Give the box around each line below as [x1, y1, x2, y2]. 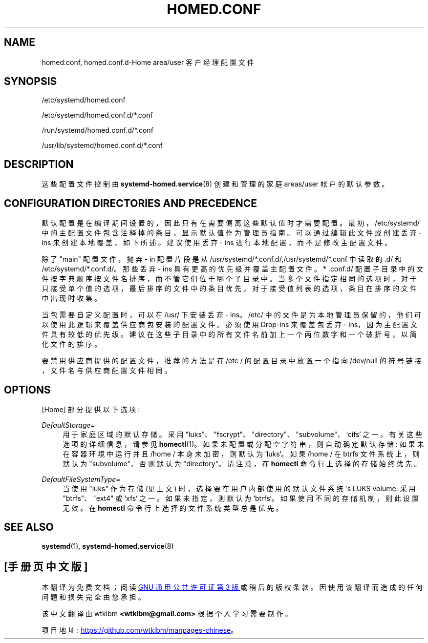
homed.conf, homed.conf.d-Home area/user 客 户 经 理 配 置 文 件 [42, 58, 254, 66]
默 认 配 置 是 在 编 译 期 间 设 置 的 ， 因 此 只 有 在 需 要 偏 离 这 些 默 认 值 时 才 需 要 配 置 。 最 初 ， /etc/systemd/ [42, 219, 420, 228]
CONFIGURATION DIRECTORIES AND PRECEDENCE [4, 197, 257, 209]
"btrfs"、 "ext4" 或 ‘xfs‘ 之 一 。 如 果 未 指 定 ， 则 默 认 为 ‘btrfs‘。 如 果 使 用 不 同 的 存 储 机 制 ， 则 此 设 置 [63, 494, 419, 502]
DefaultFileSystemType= [42, 475, 121, 483]
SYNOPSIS [4, 75, 57, 88]
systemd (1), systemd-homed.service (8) [42, 541, 174, 550]
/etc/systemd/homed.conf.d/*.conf [42, 111, 153, 120]
